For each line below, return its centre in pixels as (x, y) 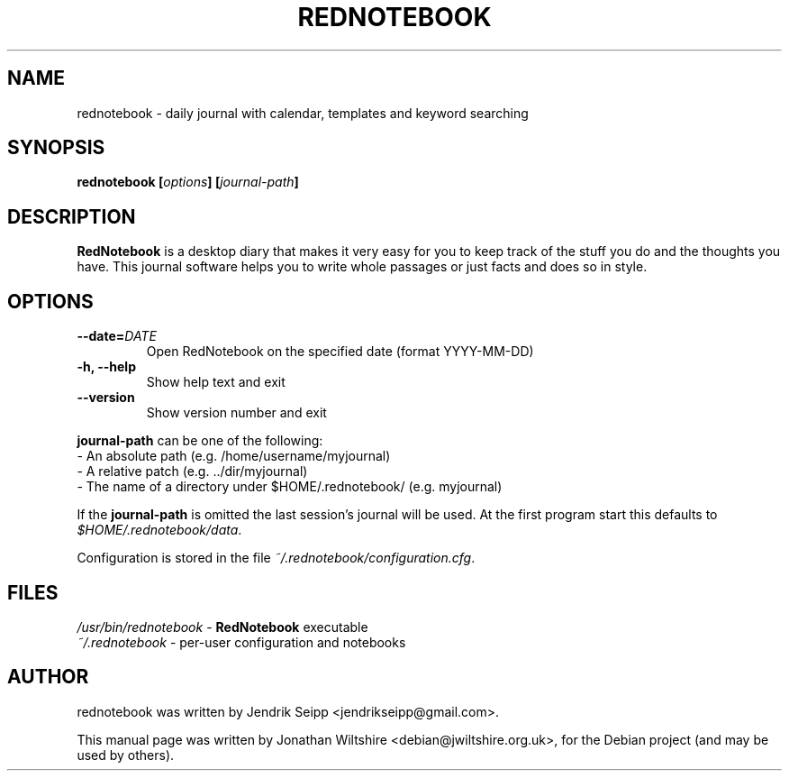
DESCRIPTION (72, 216)
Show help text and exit (216, 382)
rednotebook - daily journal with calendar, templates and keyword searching (303, 113)
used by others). (126, 755)
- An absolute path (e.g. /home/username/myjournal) (234, 456)
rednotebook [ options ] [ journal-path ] (188, 182)
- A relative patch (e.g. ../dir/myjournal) (192, 471)
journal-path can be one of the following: (200, 441)
